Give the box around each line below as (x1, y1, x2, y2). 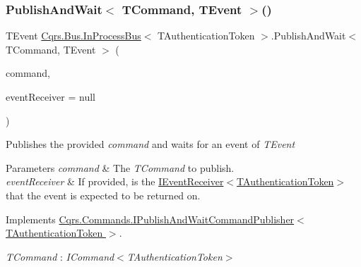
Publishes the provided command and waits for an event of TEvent (6, 137, 295, 151)
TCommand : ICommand (6, 249, 114, 263)
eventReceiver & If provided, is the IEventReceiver (6, 174, 224, 189)
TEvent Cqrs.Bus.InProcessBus (6, 28, 141, 43)
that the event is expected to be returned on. (6, 187, 201, 202)
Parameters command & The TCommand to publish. (6, 160, 235, 175)
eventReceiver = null (6, 89, 96, 104)
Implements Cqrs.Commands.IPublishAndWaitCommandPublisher (6, 211, 295, 226)
